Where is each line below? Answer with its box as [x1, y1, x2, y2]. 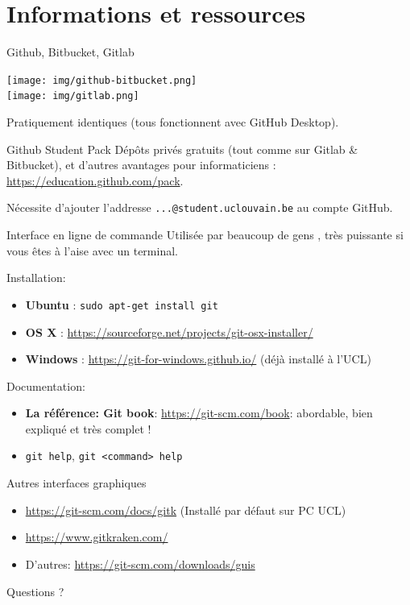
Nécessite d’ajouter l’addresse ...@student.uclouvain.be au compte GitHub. [6, 199, 393, 216]
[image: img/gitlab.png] [6, 90, 139, 102]
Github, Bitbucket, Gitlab [6, 44, 135, 60]
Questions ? [6, 582, 64, 599]
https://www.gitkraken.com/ [25, 528, 168, 545]
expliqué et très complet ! [25, 420, 151, 437]
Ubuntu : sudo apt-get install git [25, 296, 218, 313]
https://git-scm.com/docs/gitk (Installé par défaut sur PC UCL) [25, 501, 346, 518]
